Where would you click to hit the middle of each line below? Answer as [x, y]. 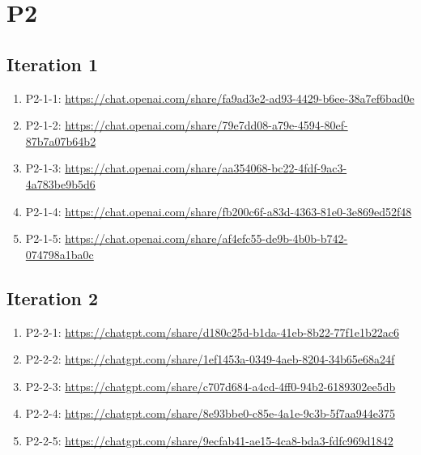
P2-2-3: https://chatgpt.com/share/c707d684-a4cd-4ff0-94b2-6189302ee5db [210, 386]
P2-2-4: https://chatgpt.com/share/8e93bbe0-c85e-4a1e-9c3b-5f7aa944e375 [210, 413]
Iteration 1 [53, 64]
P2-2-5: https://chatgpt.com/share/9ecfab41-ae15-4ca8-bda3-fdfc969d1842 [209, 440]
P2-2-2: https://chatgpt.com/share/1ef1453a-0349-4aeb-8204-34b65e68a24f [210, 359]
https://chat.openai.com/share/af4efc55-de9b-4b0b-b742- [206, 238]
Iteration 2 [53, 298]
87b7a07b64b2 [61, 140]
